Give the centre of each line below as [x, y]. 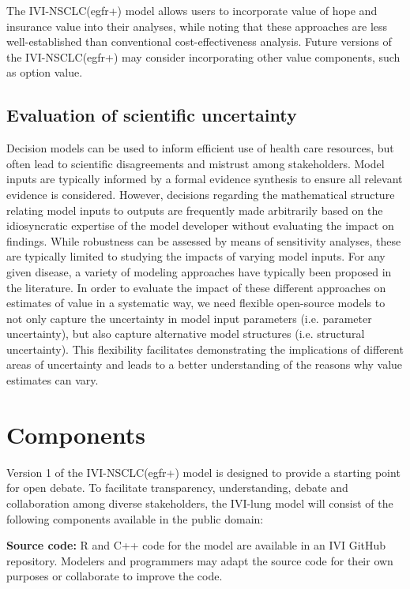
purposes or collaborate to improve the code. [115, 576]
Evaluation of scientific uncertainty [152, 115]
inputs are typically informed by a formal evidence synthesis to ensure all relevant [205, 179]
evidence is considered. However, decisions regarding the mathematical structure [201, 194]
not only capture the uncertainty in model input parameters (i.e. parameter [189, 318]
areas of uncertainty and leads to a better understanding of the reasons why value [205, 364]
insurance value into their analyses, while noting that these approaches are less [197, 26]
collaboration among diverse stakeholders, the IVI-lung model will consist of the [200, 503]
